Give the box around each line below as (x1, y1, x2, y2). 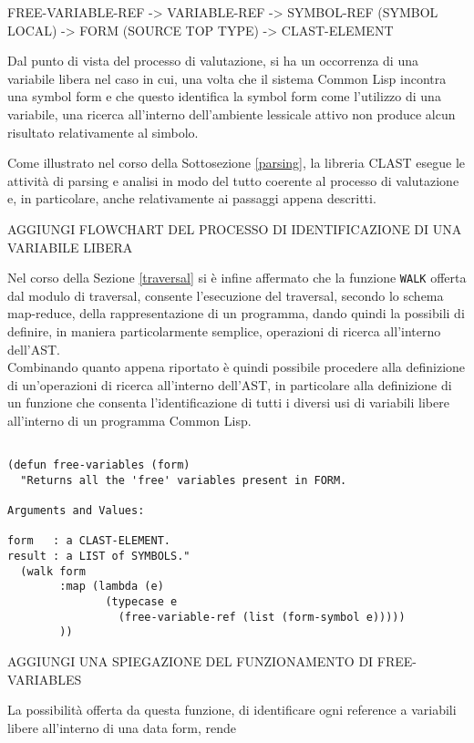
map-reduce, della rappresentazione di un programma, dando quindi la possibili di (7, 304, 465, 323)
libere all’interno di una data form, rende (7, 717, 237, 737)
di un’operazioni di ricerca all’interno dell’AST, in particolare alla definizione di (7, 375, 452, 394)
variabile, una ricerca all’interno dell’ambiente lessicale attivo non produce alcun (7, 104, 456, 123)
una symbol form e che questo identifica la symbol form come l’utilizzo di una (7, 87, 441, 106)
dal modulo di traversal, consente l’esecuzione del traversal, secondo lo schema (7, 285, 444, 304)
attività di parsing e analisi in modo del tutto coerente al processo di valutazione (7, 170, 459, 190)
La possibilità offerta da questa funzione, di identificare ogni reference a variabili (7, 700, 457, 719)
